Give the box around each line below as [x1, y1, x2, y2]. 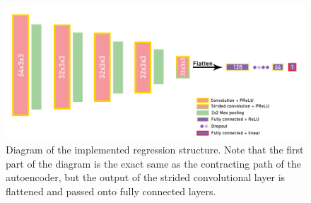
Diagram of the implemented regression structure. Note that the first [6, 142, 304, 157]
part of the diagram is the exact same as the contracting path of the [6, 156, 301, 170]
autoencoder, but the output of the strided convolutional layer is [6, 170, 286, 185]
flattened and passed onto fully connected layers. [6, 184, 216, 199]
